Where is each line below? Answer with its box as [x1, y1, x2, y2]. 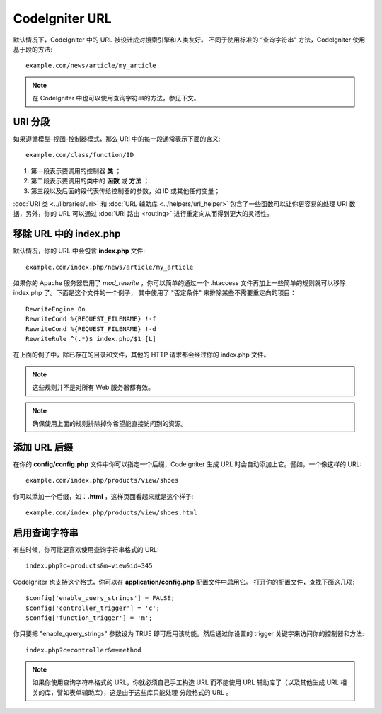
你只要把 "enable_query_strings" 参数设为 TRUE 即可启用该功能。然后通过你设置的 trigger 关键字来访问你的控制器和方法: [13, 630, 364, 638]
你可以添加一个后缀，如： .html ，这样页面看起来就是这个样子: [13, 492, 194, 500]
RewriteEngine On [25, 305, 86, 313]
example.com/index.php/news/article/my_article [25, 263, 194, 271]
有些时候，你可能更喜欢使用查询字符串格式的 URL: [13, 545, 159, 553]
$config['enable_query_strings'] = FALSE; [25, 594, 175, 602]
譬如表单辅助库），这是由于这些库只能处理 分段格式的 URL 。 [57, 688, 233, 696]
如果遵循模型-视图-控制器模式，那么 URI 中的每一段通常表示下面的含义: [13, 134, 221, 143]
